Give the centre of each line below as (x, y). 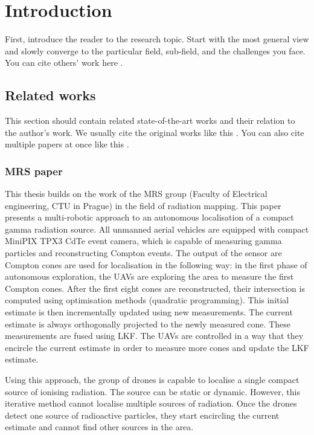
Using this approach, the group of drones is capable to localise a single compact (152, 380)
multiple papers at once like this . (67, 144)
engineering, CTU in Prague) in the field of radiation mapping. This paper (143, 205)
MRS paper (34, 171)
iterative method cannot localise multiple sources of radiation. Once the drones (151, 403)
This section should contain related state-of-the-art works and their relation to (150, 121)
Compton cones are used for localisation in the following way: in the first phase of (156, 264)
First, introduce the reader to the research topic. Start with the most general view (157, 39)
